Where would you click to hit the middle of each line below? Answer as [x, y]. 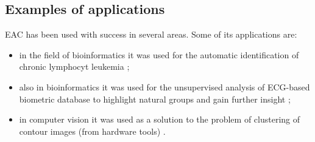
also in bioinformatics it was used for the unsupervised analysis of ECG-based [165, 86]
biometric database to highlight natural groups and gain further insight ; [155, 99]
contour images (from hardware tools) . [92, 131]
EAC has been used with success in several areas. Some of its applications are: [151, 34]
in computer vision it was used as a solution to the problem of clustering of [160, 119]
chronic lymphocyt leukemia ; [74, 66]
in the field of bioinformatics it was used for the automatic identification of [159, 54]
